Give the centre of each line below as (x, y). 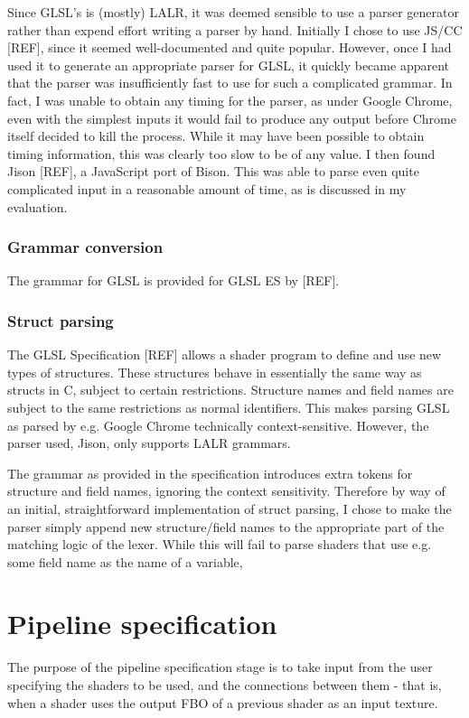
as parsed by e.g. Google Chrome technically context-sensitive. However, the (218, 425)
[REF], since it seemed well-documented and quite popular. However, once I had (230, 47)
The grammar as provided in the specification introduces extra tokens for (210, 473)
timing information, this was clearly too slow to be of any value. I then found (221, 153)
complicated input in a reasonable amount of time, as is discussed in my (207, 188)
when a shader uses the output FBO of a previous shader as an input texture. (223, 702)
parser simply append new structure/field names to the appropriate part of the (226, 526)
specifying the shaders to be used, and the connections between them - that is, (225, 685)
